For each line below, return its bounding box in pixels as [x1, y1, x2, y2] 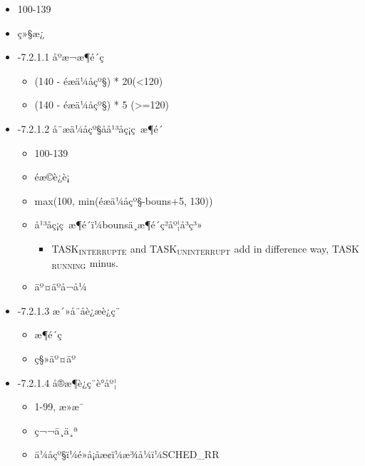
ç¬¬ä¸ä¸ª [34, 422, 78, 437]
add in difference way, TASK [234, 240, 359, 255]
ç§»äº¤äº [34, 350, 76, 365]
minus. [89, 255, 118, 270]
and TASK [130, 240, 178, 255]
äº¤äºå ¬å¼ [34, 279, 87, 294]
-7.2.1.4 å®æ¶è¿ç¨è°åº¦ [17, 375, 117, 390]
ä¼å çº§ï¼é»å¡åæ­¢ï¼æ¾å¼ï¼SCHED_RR [34, 447, 220, 462]
